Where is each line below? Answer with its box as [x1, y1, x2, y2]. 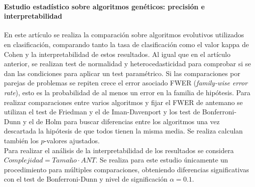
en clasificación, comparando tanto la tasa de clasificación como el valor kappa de [4, 39, 249, 49]
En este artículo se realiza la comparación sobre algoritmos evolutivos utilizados [4, 29, 244, 40]
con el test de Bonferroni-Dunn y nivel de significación [4, 174, 168, 184]
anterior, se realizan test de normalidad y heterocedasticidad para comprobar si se [4, 58, 251, 69]
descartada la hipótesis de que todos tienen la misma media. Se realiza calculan [4, 126, 243, 136]
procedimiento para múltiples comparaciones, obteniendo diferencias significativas [4, 164, 249, 174]
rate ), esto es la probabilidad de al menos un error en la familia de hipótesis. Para [4, 87, 251, 97]
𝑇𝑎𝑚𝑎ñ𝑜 [52, 157, 77, 164]
